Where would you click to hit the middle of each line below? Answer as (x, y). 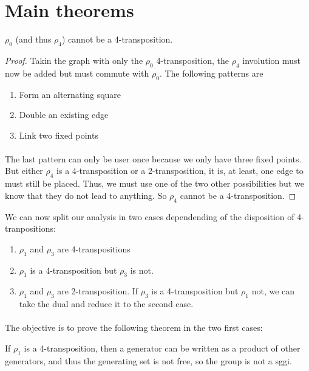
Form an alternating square (70, 94)
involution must (272, 60)
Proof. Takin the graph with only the (74, 60)
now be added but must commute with (77, 73)
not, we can (273, 291)
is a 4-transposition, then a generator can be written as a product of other (162, 348)
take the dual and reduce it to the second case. (106, 304)
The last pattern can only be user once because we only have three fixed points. (153, 158)
